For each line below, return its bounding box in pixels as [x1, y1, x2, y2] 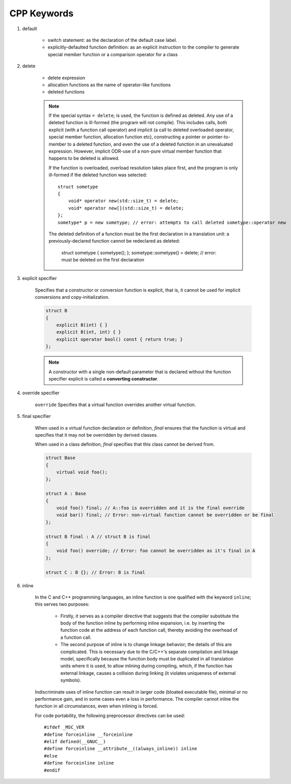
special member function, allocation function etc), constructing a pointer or [48, 134, 206, 140]
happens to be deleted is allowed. [48, 155, 120, 161]
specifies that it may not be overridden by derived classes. [35, 432, 158, 438]
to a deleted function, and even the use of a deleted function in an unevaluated [67, 141, 233, 147]
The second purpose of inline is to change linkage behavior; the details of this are [60, 642, 232, 648]
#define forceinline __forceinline [44, 731, 133, 738]
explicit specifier [22, 275, 57, 281]
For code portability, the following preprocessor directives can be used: [35, 712, 186, 719]
